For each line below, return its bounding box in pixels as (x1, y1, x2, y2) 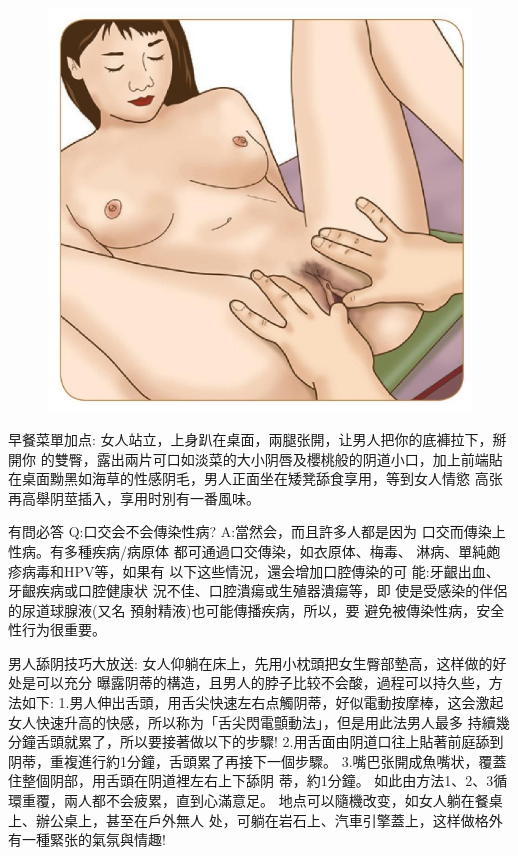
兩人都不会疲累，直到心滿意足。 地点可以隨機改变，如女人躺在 (63, 790, 475, 811)
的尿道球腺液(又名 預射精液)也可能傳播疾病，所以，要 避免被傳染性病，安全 (8, 599, 505, 620)
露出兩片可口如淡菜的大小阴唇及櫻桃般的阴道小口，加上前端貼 (96, 448, 503, 469)
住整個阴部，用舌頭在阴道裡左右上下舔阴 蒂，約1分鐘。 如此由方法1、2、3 (8, 770, 494, 791)
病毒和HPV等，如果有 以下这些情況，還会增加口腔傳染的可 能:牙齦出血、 (21, 560, 500, 581)
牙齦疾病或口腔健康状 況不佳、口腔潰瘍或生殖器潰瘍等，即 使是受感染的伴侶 (8, 580, 508, 601)
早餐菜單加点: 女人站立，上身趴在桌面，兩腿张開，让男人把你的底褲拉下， (8, 428, 493, 449)
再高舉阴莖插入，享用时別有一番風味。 (8, 487, 260, 508)
